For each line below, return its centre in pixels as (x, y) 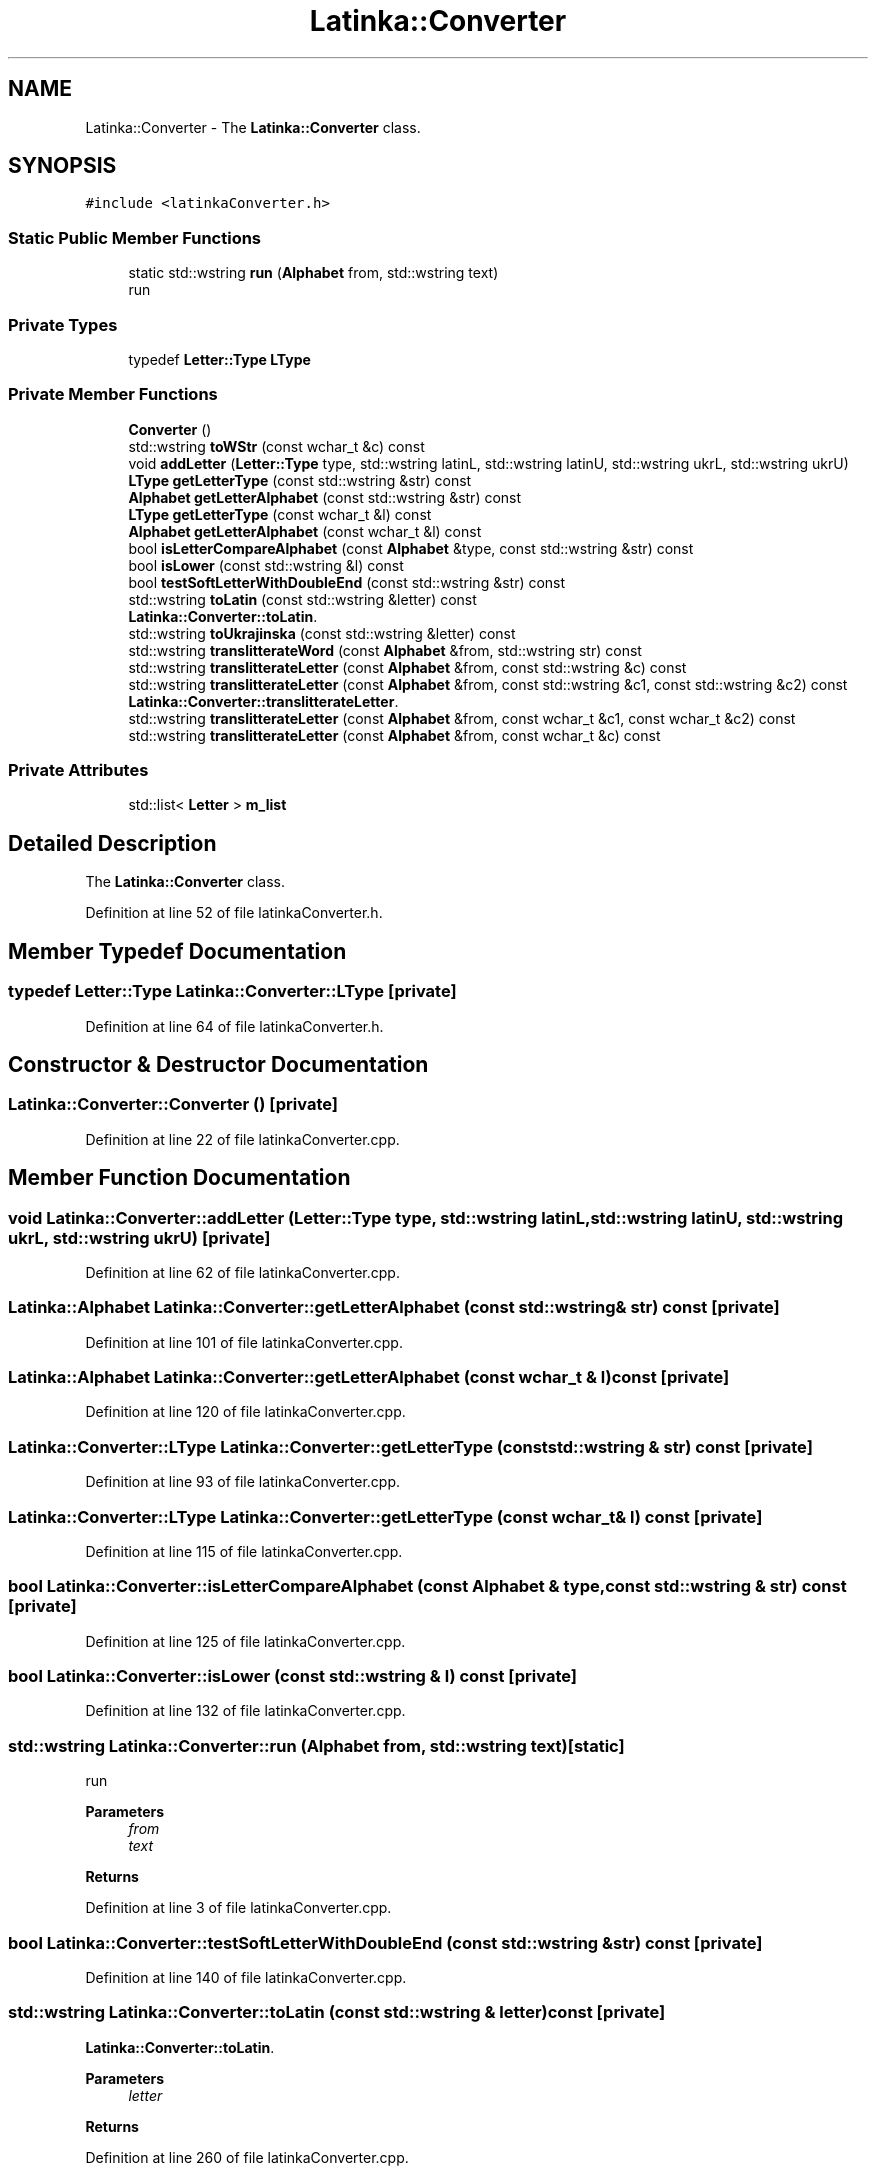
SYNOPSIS (62, 166)
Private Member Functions (113, 394)
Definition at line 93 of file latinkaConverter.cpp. (243, 1482)
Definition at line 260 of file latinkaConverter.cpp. (247, 2157)
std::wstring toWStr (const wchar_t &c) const (276, 446)
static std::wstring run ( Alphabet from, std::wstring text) (313, 273)
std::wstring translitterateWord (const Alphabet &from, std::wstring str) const (385, 650)
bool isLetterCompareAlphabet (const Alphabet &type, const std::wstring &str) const (411, 548)
